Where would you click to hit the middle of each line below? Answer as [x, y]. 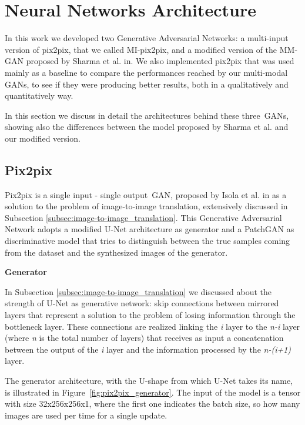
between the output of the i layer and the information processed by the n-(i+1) [148, 349]
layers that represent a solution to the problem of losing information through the [150, 315]
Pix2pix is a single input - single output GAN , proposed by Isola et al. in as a [146, 194]
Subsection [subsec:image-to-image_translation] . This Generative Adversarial [143, 217]
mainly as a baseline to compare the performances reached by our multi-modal [146, 72]
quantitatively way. [39, 96]
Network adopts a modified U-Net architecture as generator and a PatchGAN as [150, 229]
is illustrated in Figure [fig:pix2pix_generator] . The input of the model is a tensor [153, 392]
